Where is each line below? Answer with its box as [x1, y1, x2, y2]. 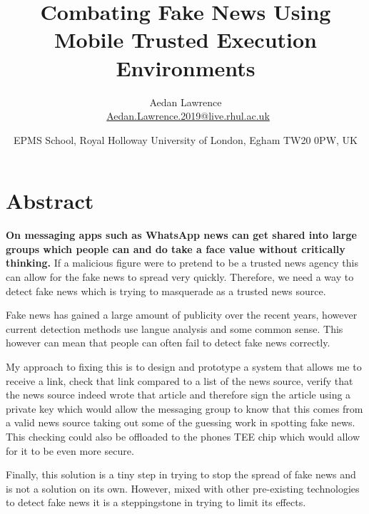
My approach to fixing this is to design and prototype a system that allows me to [6, 359, 362, 374]
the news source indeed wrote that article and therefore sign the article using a [6, 387, 351, 402]
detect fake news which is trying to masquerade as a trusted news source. [6, 283, 326, 298]
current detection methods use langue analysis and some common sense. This [6, 321, 343, 336]
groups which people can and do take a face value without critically [6, 241, 345, 256]
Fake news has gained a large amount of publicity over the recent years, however [6, 307, 358, 322]
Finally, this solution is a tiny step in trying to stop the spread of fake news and [6, 467, 356, 482]
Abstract [6, 186, 94, 215]
